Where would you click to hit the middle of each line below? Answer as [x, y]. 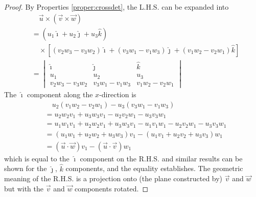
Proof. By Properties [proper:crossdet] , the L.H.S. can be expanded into [117, 7]
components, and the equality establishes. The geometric [154, 168]
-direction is [118, 94]
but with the [24, 188]
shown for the [26, 168]
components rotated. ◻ [112, 188]
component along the [60, 94]
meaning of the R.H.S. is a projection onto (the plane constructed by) [113, 178]
